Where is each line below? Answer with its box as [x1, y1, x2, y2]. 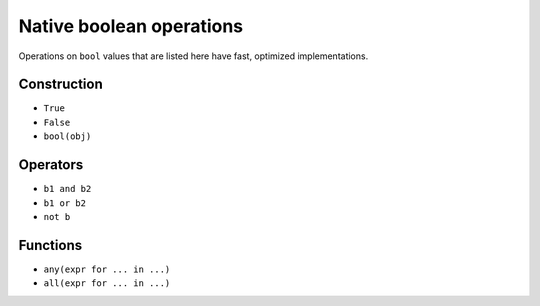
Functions [18, 236, 83, 254]
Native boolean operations [18, 15, 244, 37]
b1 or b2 [43, 197, 87, 209]
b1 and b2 [43, 183, 92, 195]
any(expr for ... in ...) [43, 263, 171, 275]
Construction [18, 76, 104, 93]
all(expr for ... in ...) [43, 278, 171, 289]
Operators [18, 156, 84, 174]
